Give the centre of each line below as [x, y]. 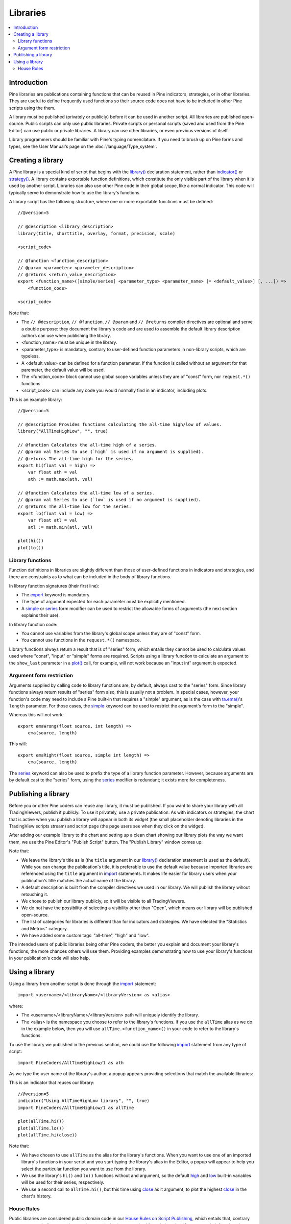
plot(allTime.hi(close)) [48, 1135]
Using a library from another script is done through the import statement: [83, 984]
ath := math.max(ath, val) [60, 479]
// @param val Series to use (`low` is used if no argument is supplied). [109, 500]
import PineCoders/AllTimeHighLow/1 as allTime [76, 1107]
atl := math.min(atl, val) [60, 527]
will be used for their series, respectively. [63, 1182]
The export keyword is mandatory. [56, 595]
